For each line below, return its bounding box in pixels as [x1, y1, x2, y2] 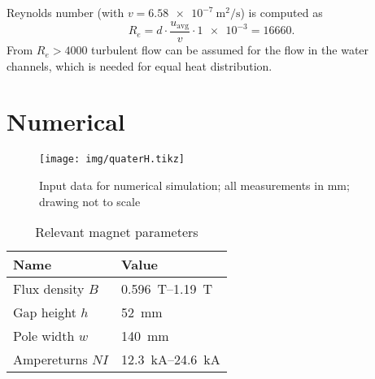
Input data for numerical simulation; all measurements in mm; [39, 177, 350, 194]
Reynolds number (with [7, 4, 124, 20]
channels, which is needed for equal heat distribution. [7, 57, 273, 74]
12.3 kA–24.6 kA [120, 350, 220, 369]
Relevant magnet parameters [35, 222, 198, 242]
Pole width [13, 326, 75, 346]
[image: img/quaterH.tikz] [39, 153, 185, 166]
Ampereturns [13, 350, 88, 369]
